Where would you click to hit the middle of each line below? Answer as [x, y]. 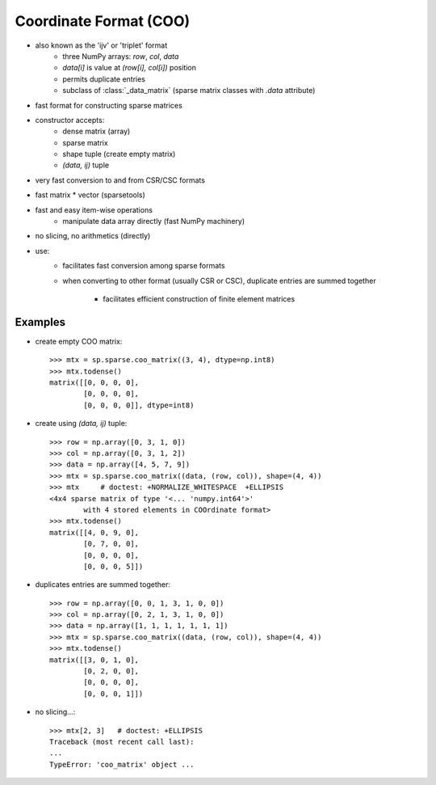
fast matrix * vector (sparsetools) [90, 195]
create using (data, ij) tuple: [81, 424]
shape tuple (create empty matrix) [119, 154]
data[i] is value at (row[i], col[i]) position [130, 68]
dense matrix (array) [96, 131]
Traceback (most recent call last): [122, 741]
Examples [40, 322]
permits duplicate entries [104, 79]
